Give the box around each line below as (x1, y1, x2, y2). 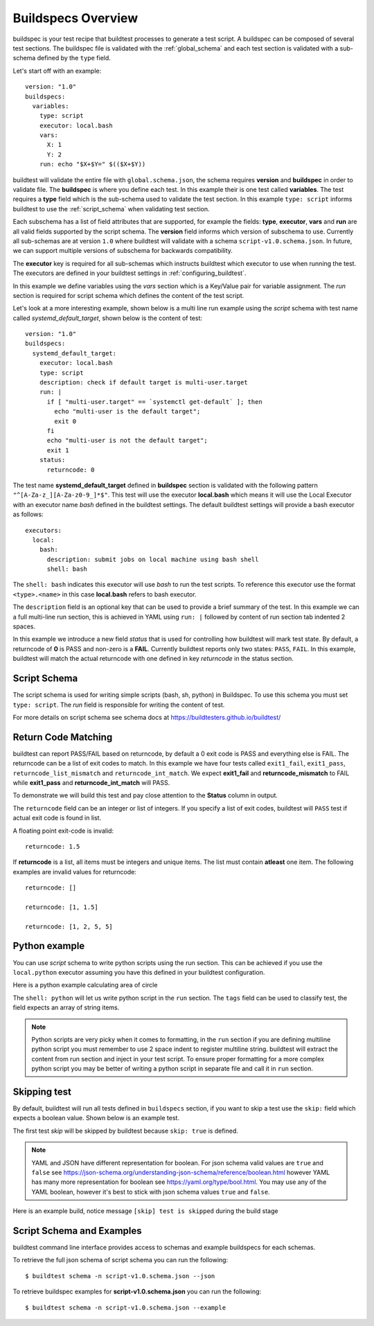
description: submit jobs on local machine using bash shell (46, 555, 259, 563)
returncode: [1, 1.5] (25, 903, 98, 911)
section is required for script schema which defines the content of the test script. (12, 291, 244, 299)
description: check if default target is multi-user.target (39, 378, 249, 387)
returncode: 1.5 (25, 842, 80, 850)
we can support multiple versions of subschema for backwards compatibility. (12, 247, 233, 255)
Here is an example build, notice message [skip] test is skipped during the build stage (12, 1207, 278, 1215)
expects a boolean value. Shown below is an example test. (12, 1114, 180, 1122)
